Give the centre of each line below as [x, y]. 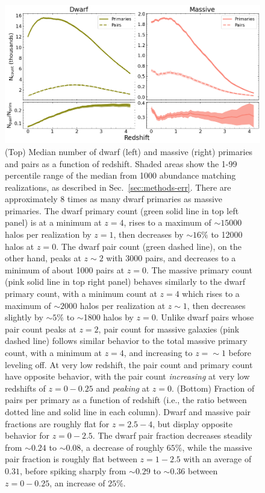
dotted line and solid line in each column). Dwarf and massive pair [128, 411]
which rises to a [211, 294]
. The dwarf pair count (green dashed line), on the [149, 246]
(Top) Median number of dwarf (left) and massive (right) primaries [129, 151]
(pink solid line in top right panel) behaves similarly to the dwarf [125, 281]
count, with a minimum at [53, 352]
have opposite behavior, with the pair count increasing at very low [127, 376]
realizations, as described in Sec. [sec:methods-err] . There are [118, 187]
